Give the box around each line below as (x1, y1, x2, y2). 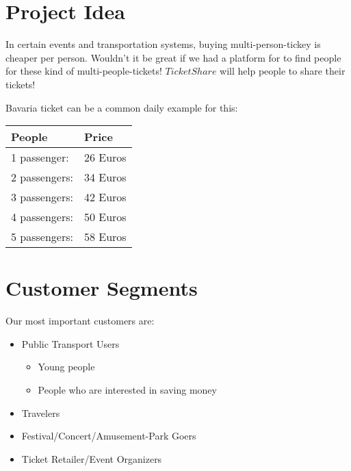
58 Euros (83, 229, 127, 245)
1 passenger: (11, 149, 69, 166)
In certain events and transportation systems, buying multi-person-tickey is (5, 37, 321, 51)
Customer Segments (5, 274, 198, 302)
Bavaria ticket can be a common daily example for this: (5, 100, 238, 114)
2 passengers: (11, 169, 73, 186)
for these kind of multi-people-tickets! (5, 64, 162, 78)
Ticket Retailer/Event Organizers (21, 451, 162, 466)
